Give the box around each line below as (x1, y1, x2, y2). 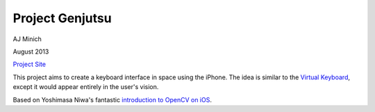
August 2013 (12, 47, 49, 56)
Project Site (12, 60, 47, 69)
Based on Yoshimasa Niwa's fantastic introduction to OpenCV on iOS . (12, 95, 212, 104)
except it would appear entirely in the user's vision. (12, 83, 159, 91)
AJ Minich (12, 35, 42, 43)
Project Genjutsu (12, 10, 112, 26)
